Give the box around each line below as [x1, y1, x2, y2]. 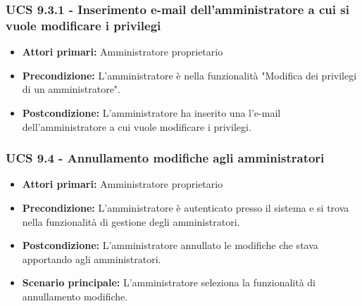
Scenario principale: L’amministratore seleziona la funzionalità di [22, 275, 316, 290]
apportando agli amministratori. [22, 251, 161, 266]
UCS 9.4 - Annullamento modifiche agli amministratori [6, 149, 325, 167]
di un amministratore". [22, 82, 120, 96]
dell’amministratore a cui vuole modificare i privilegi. [22, 119, 251, 134]
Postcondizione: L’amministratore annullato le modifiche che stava [22, 238, 318, 253]
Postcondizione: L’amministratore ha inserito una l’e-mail [22, 105, 281, 120]
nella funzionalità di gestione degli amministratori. [22, 214, 240, 229]
